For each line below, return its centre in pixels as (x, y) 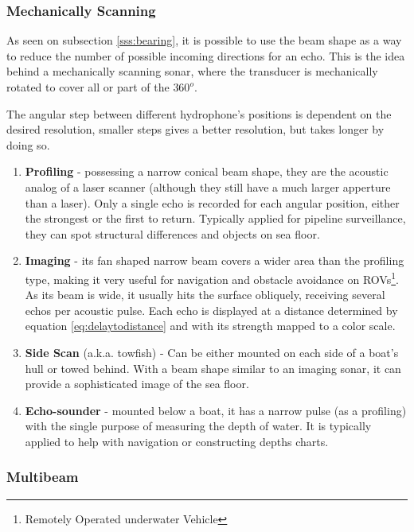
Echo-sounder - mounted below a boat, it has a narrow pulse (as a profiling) (216, 410)
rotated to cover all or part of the (88, 87)
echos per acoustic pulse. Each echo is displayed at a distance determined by (211, 310)
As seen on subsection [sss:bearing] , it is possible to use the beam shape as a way (204, 40)
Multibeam (43, 477)
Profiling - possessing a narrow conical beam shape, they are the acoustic (207, 171)
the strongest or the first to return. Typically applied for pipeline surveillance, (215, 218)
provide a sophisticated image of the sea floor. (137, 384)
